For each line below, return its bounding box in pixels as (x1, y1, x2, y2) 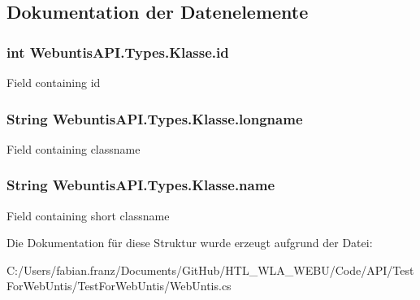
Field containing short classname (6, 207, 170, 224)
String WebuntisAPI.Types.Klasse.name (6, 175, 275, 195)
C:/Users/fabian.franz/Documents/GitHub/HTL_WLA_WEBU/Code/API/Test (6, 261, 414, 278)
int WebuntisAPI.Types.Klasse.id (6, 41, 229, 62)
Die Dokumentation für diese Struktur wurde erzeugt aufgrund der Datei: (6, 234, 373, 251)
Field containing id (6, 74, 101, 90)
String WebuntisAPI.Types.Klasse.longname (6, 108, 303, 128)
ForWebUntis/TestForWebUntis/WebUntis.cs (6, 277, 232, 294)
